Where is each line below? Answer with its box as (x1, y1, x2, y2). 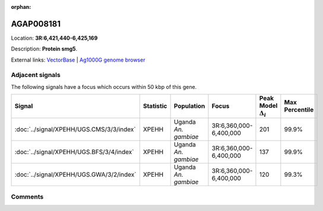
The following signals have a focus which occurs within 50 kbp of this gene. (11, 83, 197, 90)
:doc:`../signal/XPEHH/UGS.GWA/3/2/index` (14, 170, 137, 178)
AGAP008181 (11, 18, 61, 29)
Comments (11, 193, 44, 201)
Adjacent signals (11, 71, 61, 79)
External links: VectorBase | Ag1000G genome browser (11, 56, 145, 63)
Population (173, 102, 205, 110)
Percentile (284, 105, 314, 114)
